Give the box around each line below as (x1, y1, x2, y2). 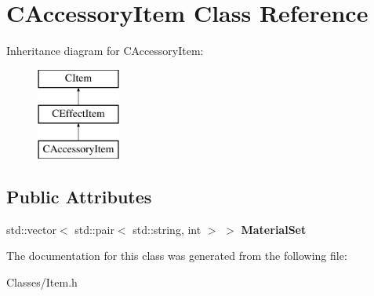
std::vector (6, 221, 56, 237)
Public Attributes (6, 185, 152, 209)
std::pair (74, 221, 114, 237)
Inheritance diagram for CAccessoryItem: (6, 42, 204, 59)
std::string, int (133, 221, 202, 237)
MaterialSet (241, 221, 307, 237)
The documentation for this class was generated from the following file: (6, 247, 347, 264)
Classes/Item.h (6, 274, 78, 291)
